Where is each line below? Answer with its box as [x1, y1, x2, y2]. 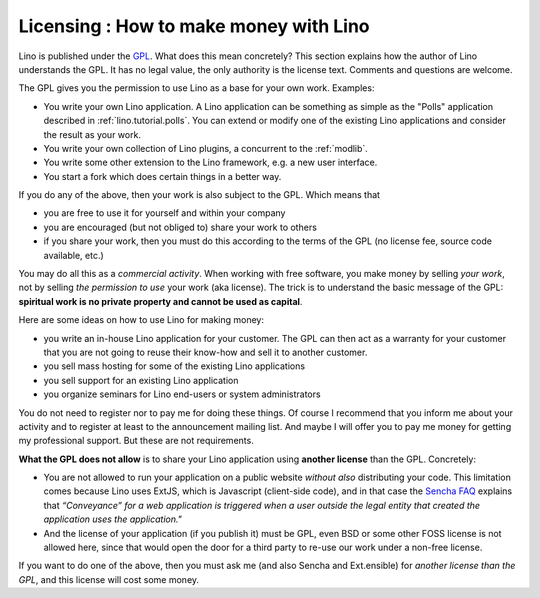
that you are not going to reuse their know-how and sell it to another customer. [43, 346, 368, 358]
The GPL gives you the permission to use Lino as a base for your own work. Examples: [18, 82, 375, 94]
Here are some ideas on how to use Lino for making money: [18, 314, 265, 326]
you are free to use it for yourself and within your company [43, 207, 286, 219]
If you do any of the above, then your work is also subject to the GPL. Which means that [18, 189, 380, 201]
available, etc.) [43, 249, 104, 261]
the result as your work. [43, 128, 142, 140]
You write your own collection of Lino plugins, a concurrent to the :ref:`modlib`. [43, 142, 369, 154]
